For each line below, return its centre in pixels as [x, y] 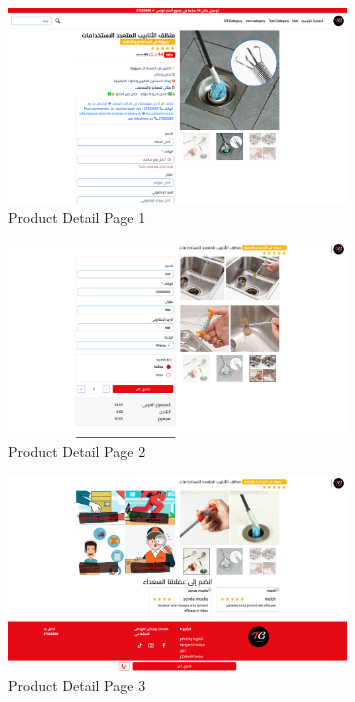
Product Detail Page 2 [77, 451]
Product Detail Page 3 [77, 685]
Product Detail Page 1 [77, 217]
